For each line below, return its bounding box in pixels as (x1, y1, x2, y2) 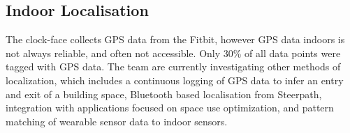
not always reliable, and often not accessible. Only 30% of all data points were (6, 45, 341, 60)
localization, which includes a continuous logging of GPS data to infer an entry (6, 72, 344, 87)
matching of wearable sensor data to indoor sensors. (6, 114, 228, 128)
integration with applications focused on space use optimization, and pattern (6, 100, 334, 115)
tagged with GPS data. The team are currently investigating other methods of (6, 59, 341, 74)
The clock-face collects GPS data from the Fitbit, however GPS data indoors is (6, 32, 345, 47)
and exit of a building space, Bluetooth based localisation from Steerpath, (6, 86, 322, 101)
